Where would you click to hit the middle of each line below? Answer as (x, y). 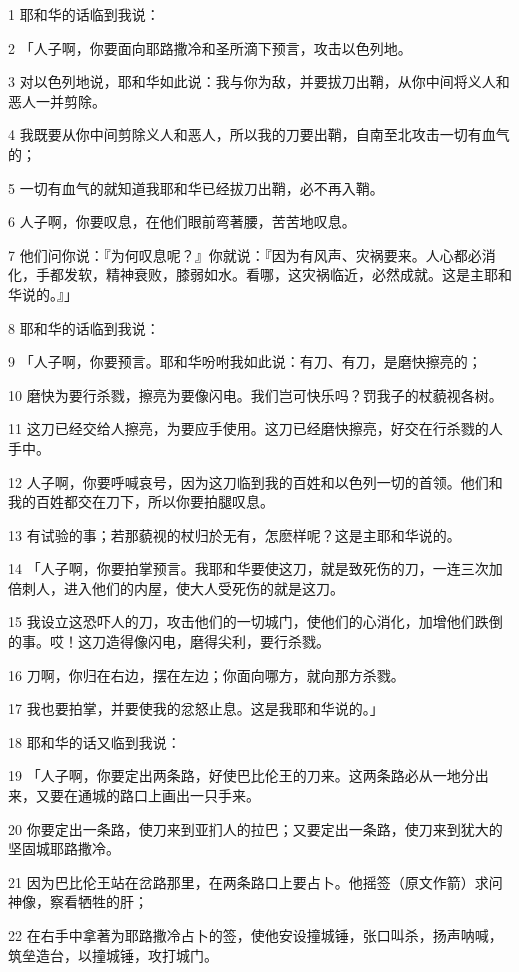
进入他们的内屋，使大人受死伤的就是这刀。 (203, 587)
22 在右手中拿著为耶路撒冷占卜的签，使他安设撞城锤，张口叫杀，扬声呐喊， (255, 935)
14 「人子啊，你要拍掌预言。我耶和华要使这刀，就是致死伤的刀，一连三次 (248, 568)
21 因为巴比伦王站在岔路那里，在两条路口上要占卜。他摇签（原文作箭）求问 (255, 881)
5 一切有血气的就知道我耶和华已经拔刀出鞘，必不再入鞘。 (196, 187)
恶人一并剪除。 (57, 100)
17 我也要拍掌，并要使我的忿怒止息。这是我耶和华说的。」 (196, 708)
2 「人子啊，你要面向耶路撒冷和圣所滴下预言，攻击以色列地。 (210, 47)
